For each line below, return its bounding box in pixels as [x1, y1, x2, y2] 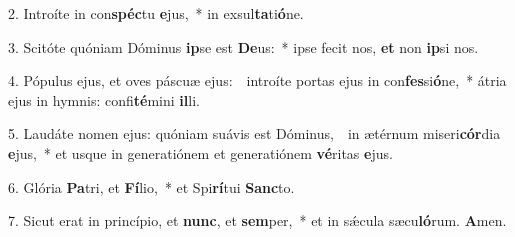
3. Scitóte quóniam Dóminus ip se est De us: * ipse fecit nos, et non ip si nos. [8, 36, 479, 57]
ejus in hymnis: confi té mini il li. [8, 89, 200, 110]
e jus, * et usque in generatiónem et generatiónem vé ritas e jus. [8, 142, 393, 163]
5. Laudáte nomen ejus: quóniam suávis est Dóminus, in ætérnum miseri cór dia [8, 123, 501, 144]
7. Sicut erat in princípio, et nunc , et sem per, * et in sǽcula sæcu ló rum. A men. [8, 210, 507, 231]
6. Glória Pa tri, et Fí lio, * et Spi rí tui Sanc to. [8, 176, 295, 197]
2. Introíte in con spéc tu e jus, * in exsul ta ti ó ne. [8, 3, 304, 23]
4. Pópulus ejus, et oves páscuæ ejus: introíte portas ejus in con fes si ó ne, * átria [8, 70, 507, 91]
